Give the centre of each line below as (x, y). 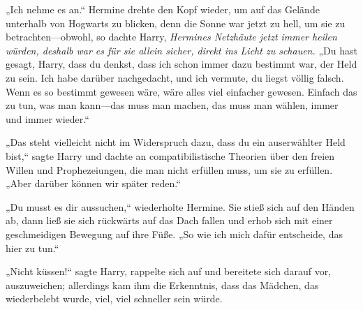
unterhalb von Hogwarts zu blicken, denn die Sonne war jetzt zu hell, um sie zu (176, 23)
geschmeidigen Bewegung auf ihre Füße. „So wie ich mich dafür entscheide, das (174, 234)
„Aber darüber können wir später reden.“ (93, 183)
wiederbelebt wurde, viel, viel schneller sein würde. (114, 298)
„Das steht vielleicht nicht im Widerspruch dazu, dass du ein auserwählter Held (176, 142)
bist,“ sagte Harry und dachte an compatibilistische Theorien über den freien (170, 155)
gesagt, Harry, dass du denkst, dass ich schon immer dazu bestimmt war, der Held (181, 64)
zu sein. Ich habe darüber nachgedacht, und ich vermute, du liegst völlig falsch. (175, 77)
